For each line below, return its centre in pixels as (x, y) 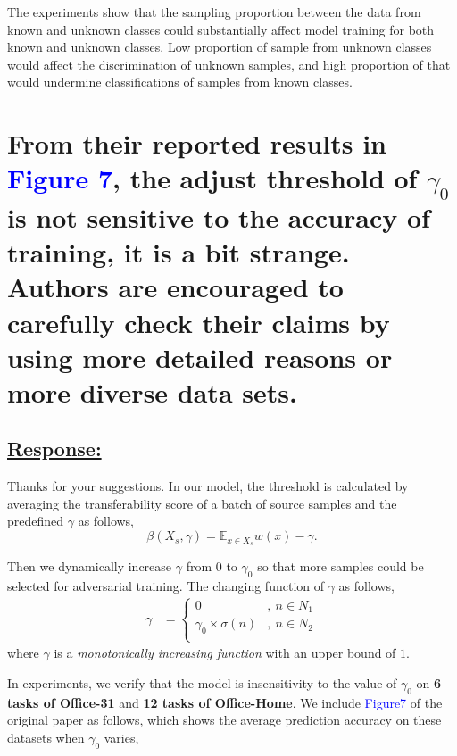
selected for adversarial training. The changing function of (166, 585)
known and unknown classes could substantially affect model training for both (221, 29)
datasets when (46, 737)
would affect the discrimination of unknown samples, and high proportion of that (229, 64)
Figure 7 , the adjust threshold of (212, 178)
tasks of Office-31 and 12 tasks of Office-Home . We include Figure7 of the (225, 702)
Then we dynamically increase (90, 565)
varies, (121, 737)
